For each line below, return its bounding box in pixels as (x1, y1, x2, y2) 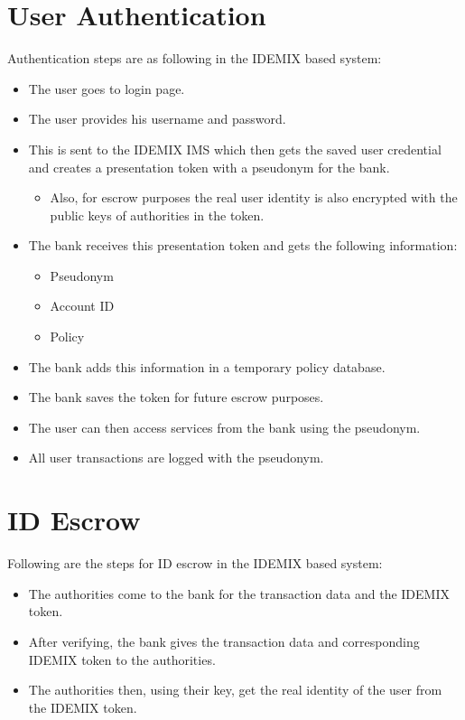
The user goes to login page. (28, 79, 185, 98)
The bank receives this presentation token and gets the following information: (28, 236, 458, 255)
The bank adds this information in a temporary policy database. (28, 357, 386, 376)
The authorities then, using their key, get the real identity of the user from (28, 680, 442, 699)
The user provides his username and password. (28, 109, 286, 128)
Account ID (50, 296, 115, 315)
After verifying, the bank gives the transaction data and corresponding (28, 631, 420, 650)
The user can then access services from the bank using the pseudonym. (28, 417, 421, 436)
